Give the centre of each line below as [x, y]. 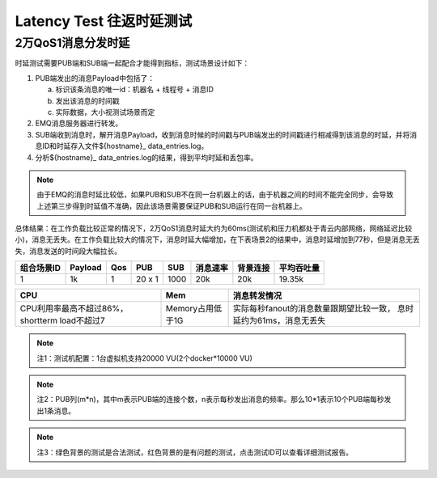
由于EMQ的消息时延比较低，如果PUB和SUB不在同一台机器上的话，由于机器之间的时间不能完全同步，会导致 [215, 195]
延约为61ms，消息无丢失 [279, 321]
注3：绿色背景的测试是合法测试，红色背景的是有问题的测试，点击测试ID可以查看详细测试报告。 [195, 452]
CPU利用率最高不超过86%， [74, 309]
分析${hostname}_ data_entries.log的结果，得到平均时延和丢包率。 [146, 157]
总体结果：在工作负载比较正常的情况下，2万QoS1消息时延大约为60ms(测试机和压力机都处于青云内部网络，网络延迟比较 [214, 228]
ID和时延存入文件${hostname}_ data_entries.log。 [125, 146]
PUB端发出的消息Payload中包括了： [95, 78]
